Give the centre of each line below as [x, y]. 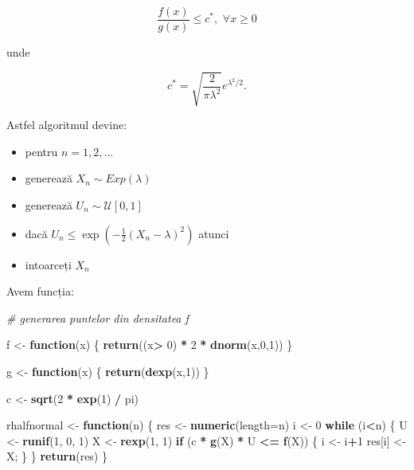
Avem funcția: [40, 291]
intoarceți [48, 264]
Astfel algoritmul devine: [67, 125]
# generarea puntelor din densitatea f [98, 317]
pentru [41, 151]
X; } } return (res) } [57, 456]
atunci [214, 233]
